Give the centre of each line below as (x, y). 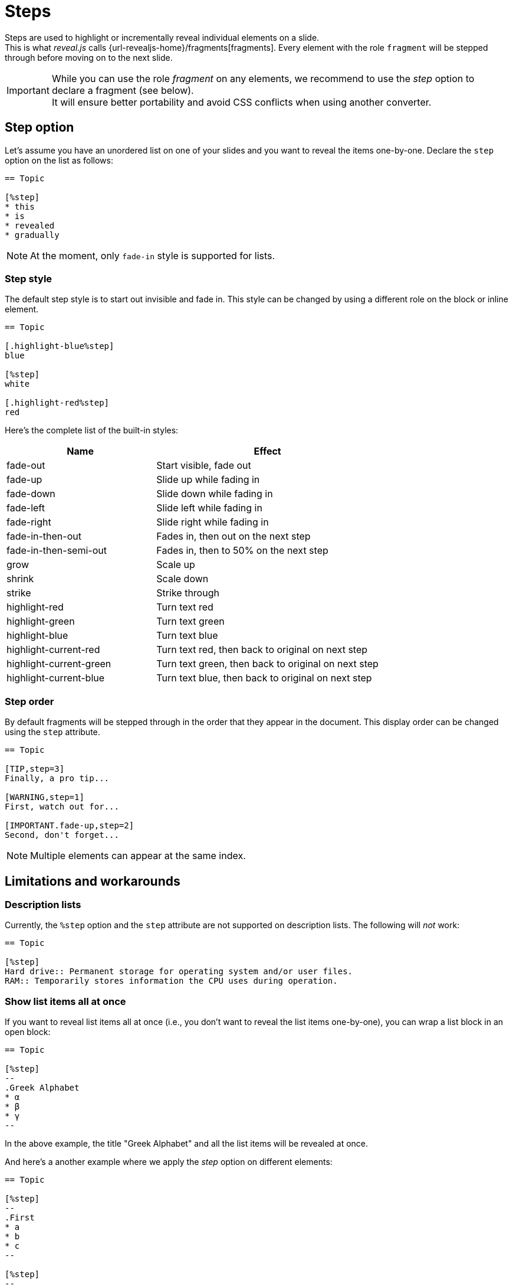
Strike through (188, 593)
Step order (29, 701)
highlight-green (41, 621)
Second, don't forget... (62, 835)
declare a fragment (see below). (123, 90)
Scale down (182, 579)
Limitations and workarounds (93, 881)
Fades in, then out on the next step (234, 536)
